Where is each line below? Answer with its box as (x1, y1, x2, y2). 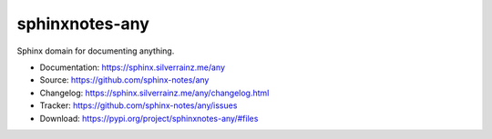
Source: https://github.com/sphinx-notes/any (39, 74, 210, 85)
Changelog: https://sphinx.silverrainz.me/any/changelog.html (39, 87, 270, 98)
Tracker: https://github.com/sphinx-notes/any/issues (39, 100, 238, 111)
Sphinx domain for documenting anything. (16, 45, 175, 56)
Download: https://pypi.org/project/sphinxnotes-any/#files (39, 113, 259, 124)
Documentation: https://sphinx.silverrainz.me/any (39, 62, 226, 73)
